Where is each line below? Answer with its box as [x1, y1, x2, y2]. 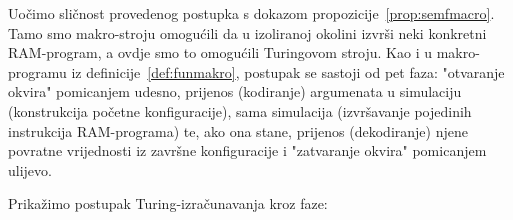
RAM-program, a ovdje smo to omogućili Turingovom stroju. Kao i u [8, 42, 433, 63]
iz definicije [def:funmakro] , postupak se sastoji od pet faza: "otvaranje [71, 61, 505, 82]
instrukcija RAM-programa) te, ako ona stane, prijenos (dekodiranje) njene [8, 120, 468, 141]
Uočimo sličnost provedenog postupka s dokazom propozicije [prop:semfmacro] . [8, 3, 495, 23]
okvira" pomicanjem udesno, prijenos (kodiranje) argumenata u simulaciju [8, 81, 462, 102]
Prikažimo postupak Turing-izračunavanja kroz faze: [8, 193, 328, 214]
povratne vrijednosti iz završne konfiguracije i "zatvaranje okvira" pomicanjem [8, 140, 487, 161]
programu [8, 61, 67, 82]
